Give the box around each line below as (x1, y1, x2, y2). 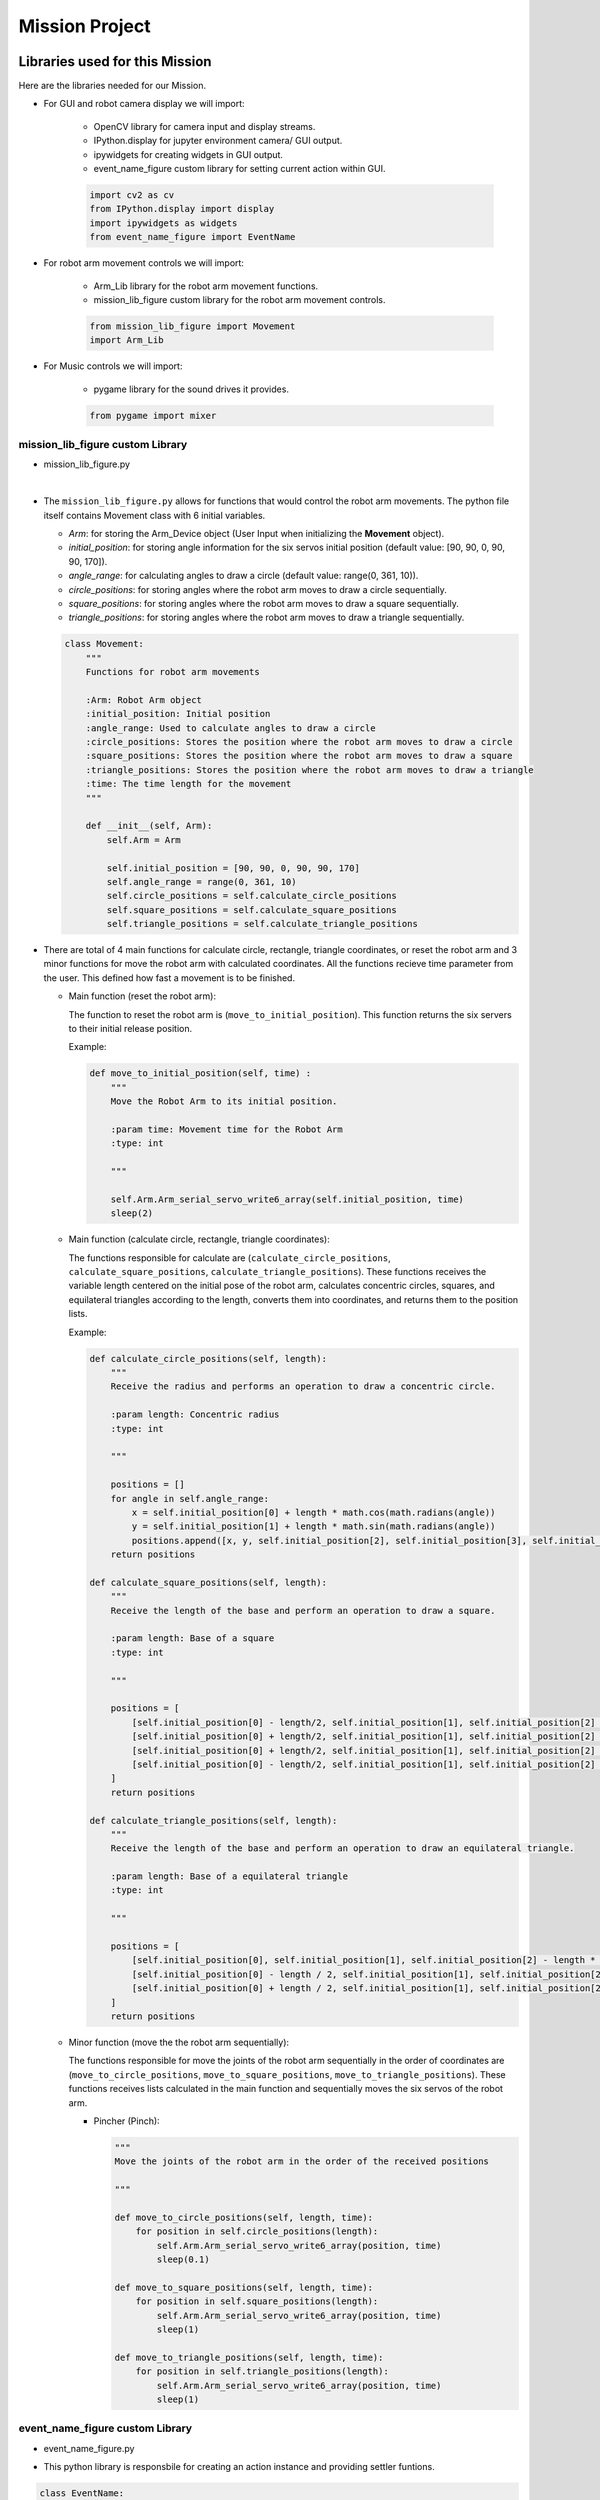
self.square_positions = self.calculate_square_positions (106, 904, 397, 915)
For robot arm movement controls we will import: (43, 257, 245, 269)
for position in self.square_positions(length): (135, 2296, 379, 2307)
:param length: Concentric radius (110, 1409, 280, 1420)
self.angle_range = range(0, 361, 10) (106, 876, 297, 887)
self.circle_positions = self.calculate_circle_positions (106, 890, 397, 902)
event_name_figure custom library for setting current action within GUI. (93, 163, 386, 175)
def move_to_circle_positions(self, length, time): (114, 2211, 374, 2223)
